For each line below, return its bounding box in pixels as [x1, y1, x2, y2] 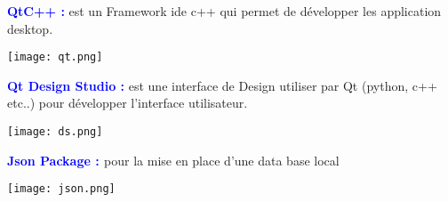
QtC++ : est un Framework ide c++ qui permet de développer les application [7, 2, 442, 20]
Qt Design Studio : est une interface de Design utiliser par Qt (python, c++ [7, 76, 437, 94]
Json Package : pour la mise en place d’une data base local [7, 150, 340, 169]
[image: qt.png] [7, 51, 103, 64]
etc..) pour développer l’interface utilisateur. [7, 93, 248, 112]
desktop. [7, 19, 53, 37]
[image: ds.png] [7, 125, 103, 139]
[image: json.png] [7, 182, 116, 196]
